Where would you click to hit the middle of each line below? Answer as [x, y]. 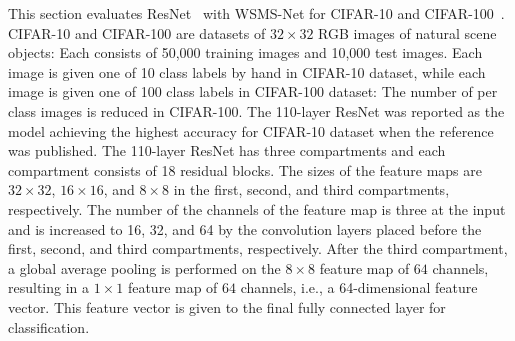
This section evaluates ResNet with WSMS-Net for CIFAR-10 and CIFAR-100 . [256, 13]
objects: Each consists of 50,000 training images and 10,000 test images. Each [245, 52]
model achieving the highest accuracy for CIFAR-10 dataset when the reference [251, 130]
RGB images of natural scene [407, 32]
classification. [49, 326]
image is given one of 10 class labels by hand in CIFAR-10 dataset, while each [247, 71]
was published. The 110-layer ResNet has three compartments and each [227, 150]
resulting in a [49, 287]
